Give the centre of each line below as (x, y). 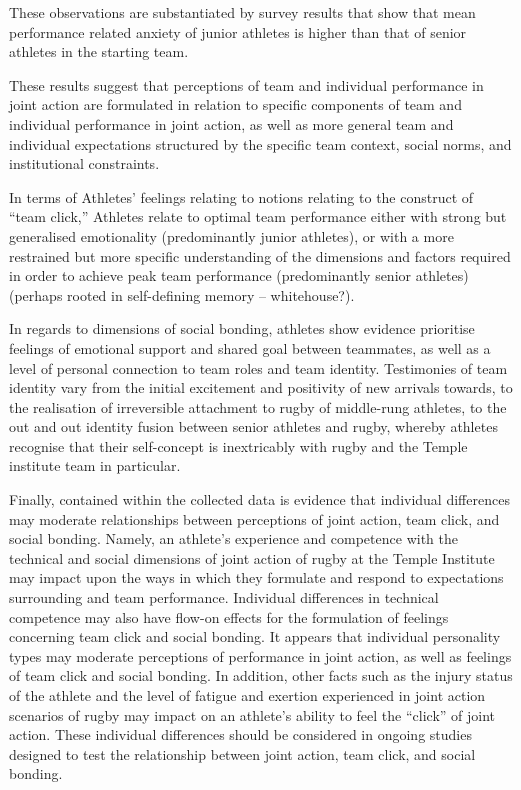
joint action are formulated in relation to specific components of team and (235, 104)
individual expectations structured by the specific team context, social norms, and (260, 143)
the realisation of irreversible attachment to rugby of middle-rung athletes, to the (258, 406)
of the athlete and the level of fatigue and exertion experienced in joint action (247, 695)
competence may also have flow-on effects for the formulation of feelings (229, 616)
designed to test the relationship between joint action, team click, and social (242, 753)
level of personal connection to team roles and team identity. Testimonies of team (258, 367)
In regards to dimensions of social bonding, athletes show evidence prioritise (242, 328)
